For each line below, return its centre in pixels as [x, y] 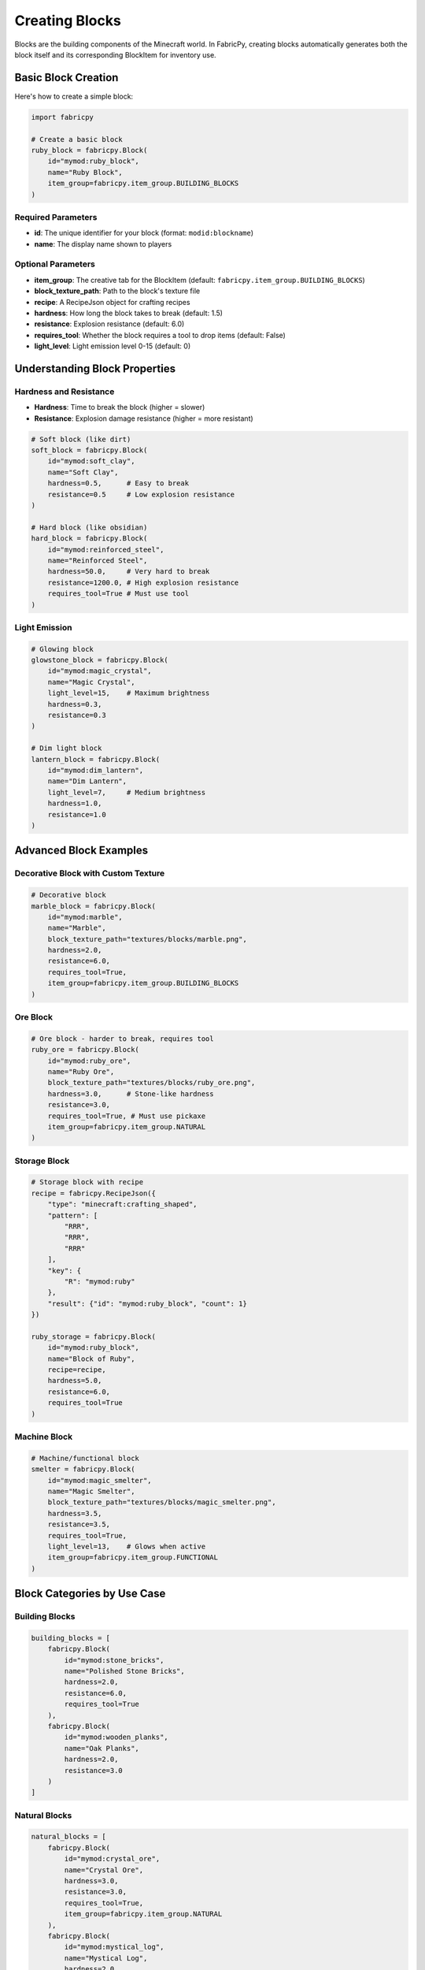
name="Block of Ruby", [91, 1359]
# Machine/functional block [85, 1458]
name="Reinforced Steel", [98, 561]
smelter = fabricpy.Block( [83, 1469]
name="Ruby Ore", [81, 1071]
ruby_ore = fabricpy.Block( [85, 1050]
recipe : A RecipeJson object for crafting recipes [112, 302]
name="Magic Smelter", [91, 1491]
